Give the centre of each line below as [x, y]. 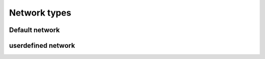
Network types [40, 13]
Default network [34, 30]
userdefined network [42, 46]
